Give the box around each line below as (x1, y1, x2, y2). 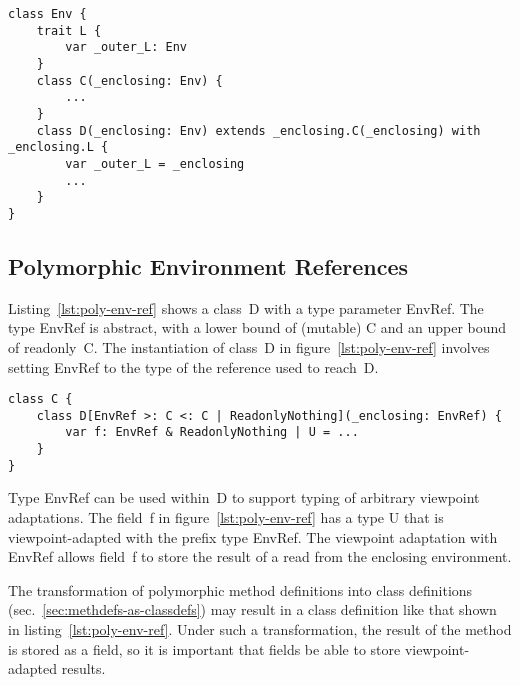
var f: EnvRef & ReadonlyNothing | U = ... (65, 425, 359, 440)
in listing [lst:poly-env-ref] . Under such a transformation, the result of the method (8, 618, 512, 639)
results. (61, 658, 106, 679)
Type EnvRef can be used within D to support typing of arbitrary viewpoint (8, 487, 480, 508)
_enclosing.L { (8, 140, 109, 155)
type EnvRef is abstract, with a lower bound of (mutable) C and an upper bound (8, 317, 507, 338)
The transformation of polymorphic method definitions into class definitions (8, 579, 473, 600)
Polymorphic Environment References (8, 250, 409, 281)
